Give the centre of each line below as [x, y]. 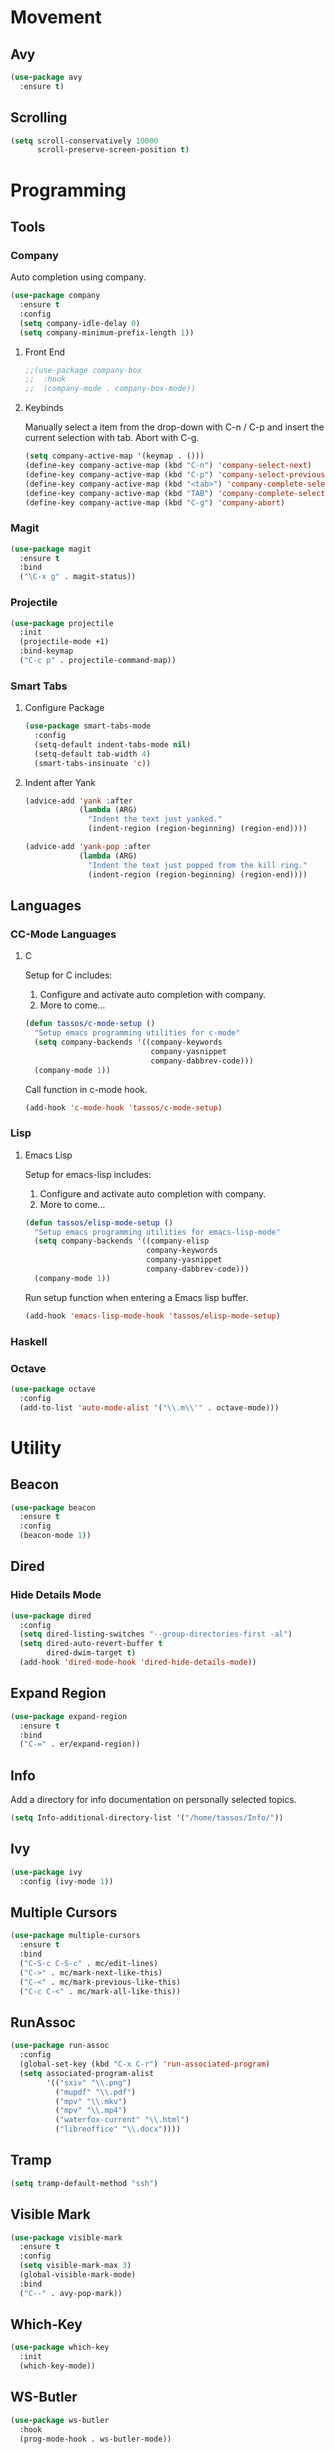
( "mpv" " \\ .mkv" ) [91, 2101]
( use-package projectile [62, 623]
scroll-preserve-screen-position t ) [113, 150]
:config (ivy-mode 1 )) [66, 1881]
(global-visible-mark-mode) [78, 2275]
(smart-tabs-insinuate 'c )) [93, 763]
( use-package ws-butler [60, 2420]
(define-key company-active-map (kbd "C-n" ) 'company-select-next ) [168, 466]
